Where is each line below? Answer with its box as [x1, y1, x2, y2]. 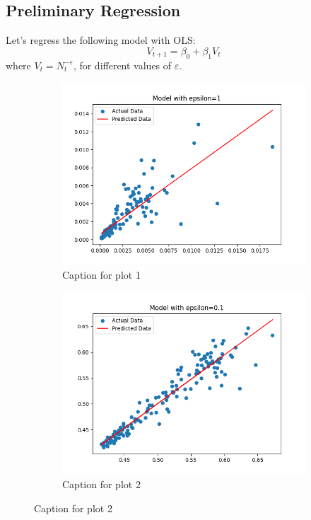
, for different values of [73, 57, 172, 72]
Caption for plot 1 [62, 267, 141, 282]
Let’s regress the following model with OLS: [6, 33, 196, 47]
